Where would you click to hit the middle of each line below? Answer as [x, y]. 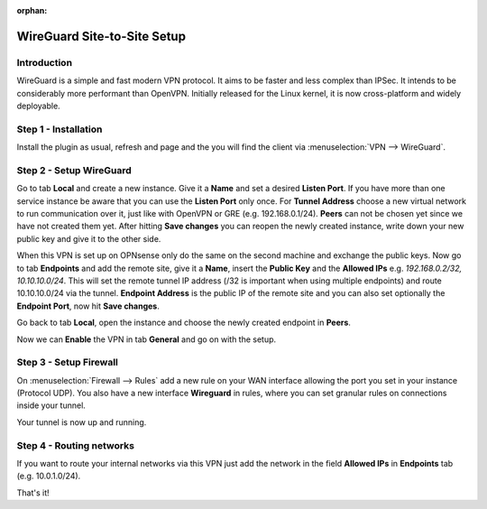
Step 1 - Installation [60, 129]
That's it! [33, 493]
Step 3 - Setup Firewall [68, 363]
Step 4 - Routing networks [76, 445]
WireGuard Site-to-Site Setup [101, 36]
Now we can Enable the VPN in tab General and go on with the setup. [147, 339]
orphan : [32, 10]
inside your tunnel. [51, 405]
